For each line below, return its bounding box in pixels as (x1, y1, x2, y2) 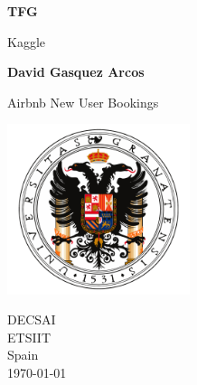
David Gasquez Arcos (7, 62, 145, 81)
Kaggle (7, 32, 45, 51)
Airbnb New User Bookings (7, 92, 159, 111)
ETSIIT (7, 327, 52, 346)
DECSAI (7, 310, 56, 329)
